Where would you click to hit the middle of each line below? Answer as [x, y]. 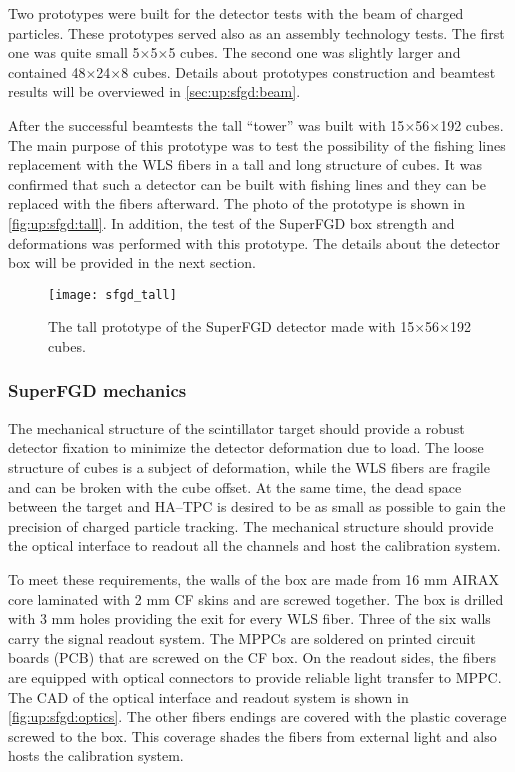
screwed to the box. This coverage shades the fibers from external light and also [252, 735]
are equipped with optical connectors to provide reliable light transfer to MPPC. [255, 676]
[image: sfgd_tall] [112, 294]
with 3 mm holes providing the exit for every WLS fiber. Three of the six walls [249, 618]
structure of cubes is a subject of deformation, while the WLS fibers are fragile [249, 466]
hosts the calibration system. [96, 755]
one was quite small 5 [74, 52]
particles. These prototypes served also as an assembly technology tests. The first [256, 32]
